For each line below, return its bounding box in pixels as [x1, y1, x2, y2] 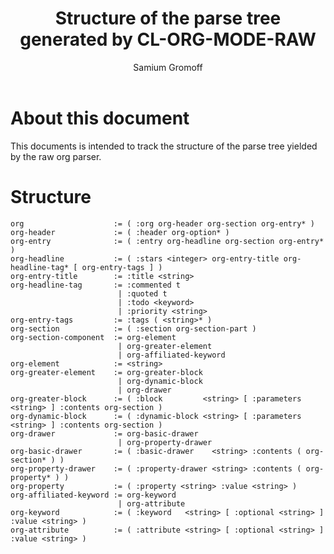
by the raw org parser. [10, 150, 102, 162]
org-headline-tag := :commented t [10, 280, 182, 290]
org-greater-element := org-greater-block [10, 367, 203, 377]
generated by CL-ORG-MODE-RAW [19, 28, 317, 51]
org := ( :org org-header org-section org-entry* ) [10, 218, 315, 229]
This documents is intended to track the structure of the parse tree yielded [10, 140, 318, 152]
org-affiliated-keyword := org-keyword [10, 490, 177, 500]
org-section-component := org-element [10, 332, 177, 342]
